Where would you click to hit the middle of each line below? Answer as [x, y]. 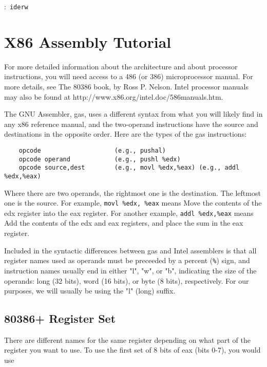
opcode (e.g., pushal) [92, 150]
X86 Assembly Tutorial [88, 41]
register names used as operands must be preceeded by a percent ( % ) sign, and [127, 260]
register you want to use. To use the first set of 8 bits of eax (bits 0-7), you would [132, 350]
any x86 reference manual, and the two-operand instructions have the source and [131, 124]
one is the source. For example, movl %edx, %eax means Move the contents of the [133, 203]
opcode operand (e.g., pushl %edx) [100, 159]
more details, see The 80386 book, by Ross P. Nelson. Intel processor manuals [126, 86]
